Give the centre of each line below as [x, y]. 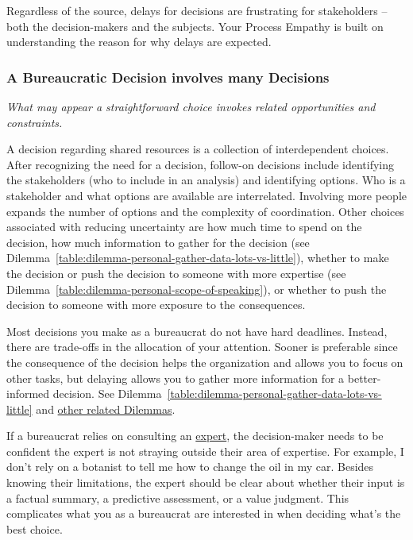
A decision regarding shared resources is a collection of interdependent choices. [198, 149]
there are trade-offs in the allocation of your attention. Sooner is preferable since [202, 347]
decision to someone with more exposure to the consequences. [156, 305]
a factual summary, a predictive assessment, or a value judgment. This [178, 498]
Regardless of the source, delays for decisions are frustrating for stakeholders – [197, 10]
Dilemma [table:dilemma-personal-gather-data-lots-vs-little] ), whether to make [198, 258]
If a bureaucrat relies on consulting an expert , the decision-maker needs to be [195, 436]
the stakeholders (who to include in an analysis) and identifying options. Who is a [206, 180]
